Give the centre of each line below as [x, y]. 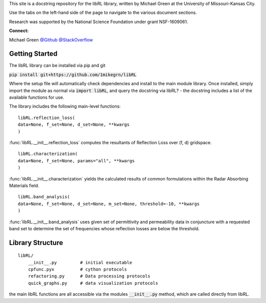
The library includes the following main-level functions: [65, 106]
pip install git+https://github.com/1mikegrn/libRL [73, 75]
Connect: [19, 31]
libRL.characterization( [48, 154]
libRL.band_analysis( [44, 197]
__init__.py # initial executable [80, 262]
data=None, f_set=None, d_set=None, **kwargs [74, 125]
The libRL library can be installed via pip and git [57, 65]
